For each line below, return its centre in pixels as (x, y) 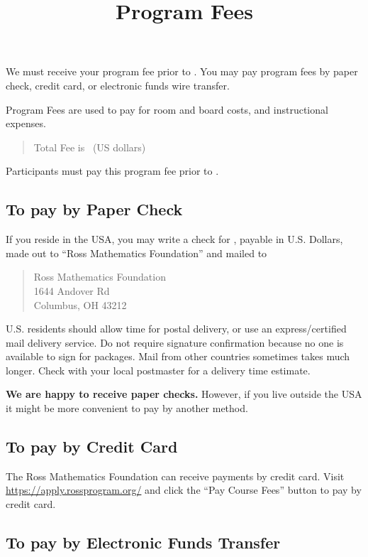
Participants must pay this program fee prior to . (112, 171)
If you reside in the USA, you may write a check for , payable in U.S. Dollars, (174, 239)
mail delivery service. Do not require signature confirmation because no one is (175, 342)
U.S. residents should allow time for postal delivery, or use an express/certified (176, 329)
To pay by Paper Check (94, 209)
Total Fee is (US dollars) (90, 147)
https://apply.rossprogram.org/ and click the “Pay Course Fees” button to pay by (184, 490)
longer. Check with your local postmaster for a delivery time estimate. (158, 370)
